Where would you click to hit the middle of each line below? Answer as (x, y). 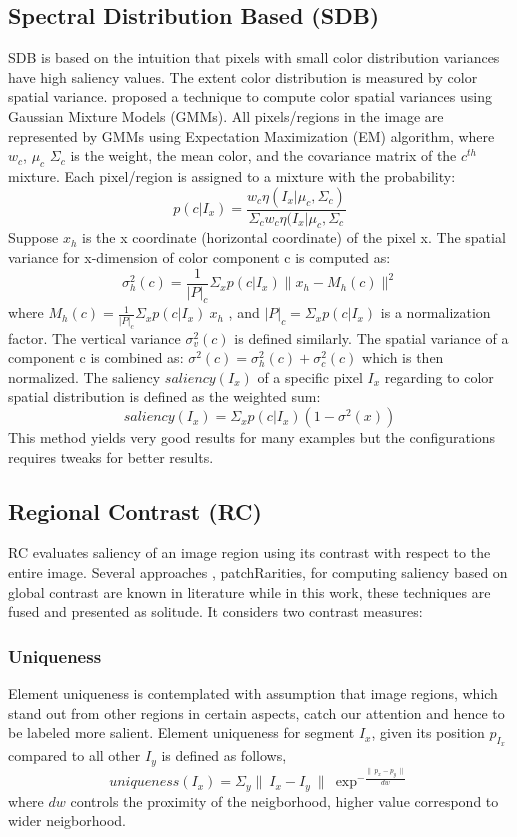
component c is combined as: (96, 357)
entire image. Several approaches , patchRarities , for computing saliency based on (258, 572)
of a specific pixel (310, 376)
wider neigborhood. (67, 820)
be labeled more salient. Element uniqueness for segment (181, 732)
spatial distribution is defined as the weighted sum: (164, 396)
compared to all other (74, 755)
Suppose (33, 237)
